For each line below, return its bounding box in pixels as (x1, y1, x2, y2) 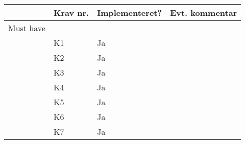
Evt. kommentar (170, 7, 237, 18)
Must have (8, 22, 45, 34)
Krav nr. (53, 7, 89, 18)
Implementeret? (97, 7, 162, 18)
